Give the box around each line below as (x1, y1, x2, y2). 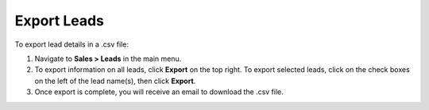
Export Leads (14, 12, 105, 29)
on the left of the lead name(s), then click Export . (34, 76, 196, 85)
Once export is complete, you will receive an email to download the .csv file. (34, 87, 284, 97)
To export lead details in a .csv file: (14, 40, 129, 49)
